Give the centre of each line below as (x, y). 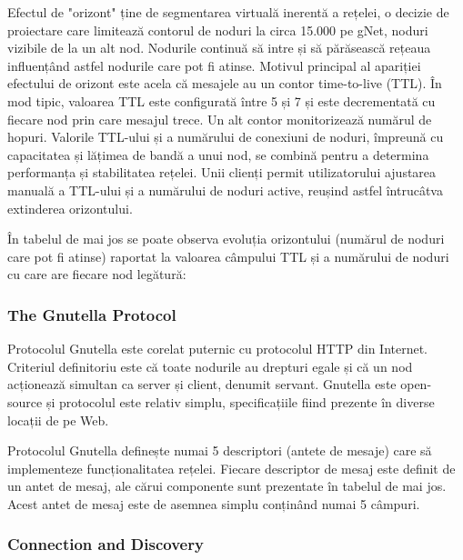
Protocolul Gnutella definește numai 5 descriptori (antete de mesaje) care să (220, 450)
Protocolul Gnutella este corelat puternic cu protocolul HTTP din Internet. (218, 349)
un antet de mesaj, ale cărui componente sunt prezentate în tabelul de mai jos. (227, 486)
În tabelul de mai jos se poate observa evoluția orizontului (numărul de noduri (226, 239)
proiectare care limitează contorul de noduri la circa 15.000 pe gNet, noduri (218, 30)
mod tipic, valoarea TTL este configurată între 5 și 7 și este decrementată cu (221, 100)
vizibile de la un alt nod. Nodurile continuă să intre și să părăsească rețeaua (219, 48)
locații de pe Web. (58, 420)
